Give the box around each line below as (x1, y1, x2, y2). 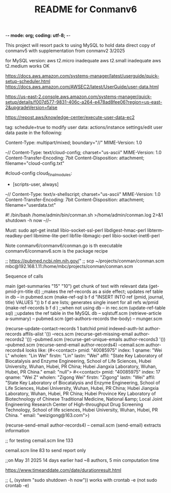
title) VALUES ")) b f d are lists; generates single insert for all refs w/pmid (5, 299, 159, 305)
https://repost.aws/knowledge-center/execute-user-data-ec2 (5, 114, 135, 120)
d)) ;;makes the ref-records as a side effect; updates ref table (34, 288, 163, 294)
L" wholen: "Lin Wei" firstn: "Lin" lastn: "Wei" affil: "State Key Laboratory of (5, 352, 163, 358)
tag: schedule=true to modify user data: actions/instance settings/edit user (5, 124, 163, 131)
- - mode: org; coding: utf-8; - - (5, 32, 71, 39)
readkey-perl (5, 232, 33, 238)
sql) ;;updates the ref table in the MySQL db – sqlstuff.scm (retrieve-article (5, 310, 162, 316)
